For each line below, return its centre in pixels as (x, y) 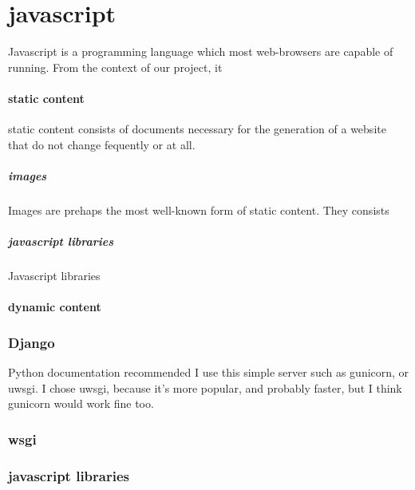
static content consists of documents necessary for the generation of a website (197, 129)
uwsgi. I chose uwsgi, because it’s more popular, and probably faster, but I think (205, 387)
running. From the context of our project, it (115, 67)
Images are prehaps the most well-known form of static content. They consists (199, 209)
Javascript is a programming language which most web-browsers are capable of (201, 51)
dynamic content (55, 307)
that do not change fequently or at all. (102, 144)
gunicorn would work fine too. (81, 403)
